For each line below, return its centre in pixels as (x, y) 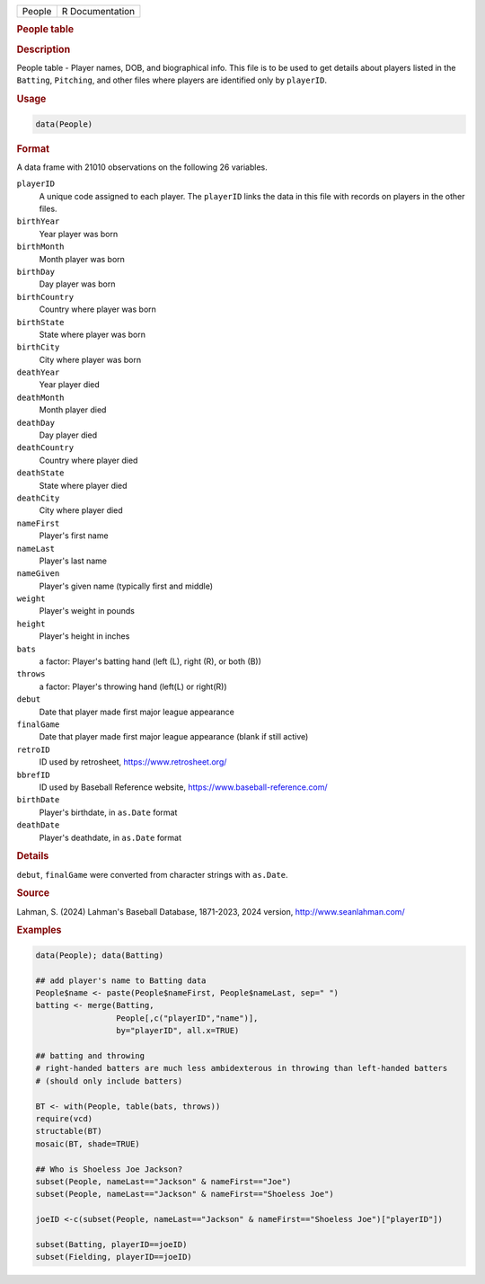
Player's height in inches (84, 636)
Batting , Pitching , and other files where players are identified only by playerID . (172, 80)
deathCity (38, 498)
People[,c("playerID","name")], (187, 1018)
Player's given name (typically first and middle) (126, 586)
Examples (39, 930)
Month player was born (82, 259)
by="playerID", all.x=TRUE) (177, 1031)
